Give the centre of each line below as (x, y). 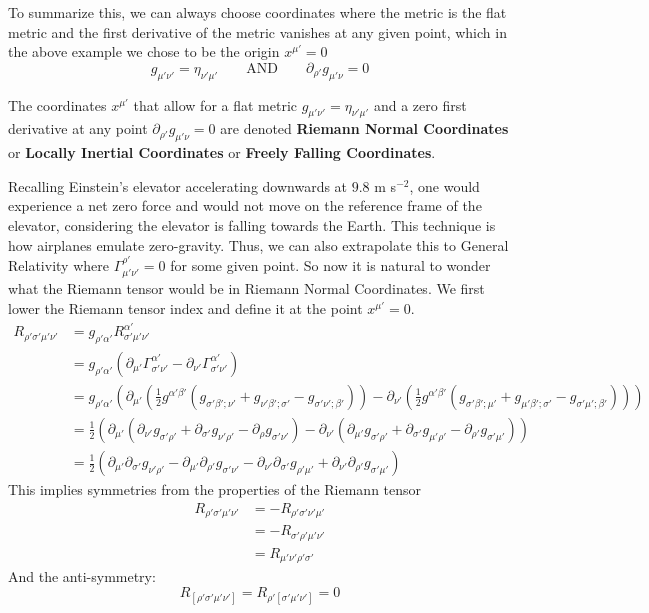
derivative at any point (78, 128)
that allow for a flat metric (215, 104)
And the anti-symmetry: (82, 576)
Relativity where (58, 264)
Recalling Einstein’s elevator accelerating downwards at (178, 185)
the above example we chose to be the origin (144, 51)
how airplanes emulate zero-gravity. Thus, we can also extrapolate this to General (258, 244)
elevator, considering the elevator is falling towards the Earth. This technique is (252, 224)
